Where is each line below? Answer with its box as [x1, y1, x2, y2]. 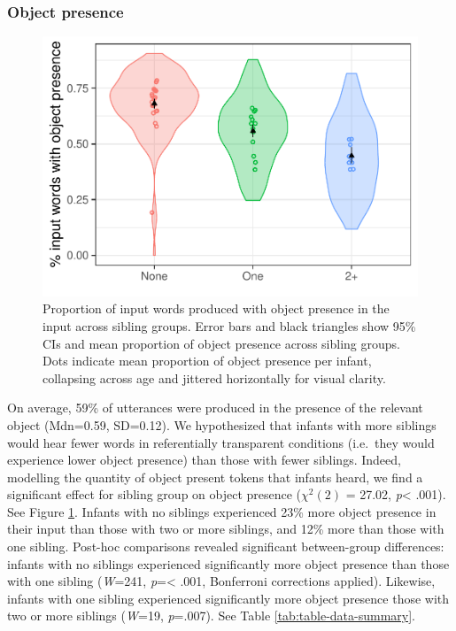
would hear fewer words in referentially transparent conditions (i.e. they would [7, 433, 435, 451]
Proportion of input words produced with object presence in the [43, 299, 390, 318]
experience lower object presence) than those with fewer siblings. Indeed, [7, 450, 401, 469]
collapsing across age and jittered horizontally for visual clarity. [43, 368, 386, 387]
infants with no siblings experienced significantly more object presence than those [7, 554, 450, 573]
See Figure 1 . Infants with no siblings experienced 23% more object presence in [7, 502, 437, 520]
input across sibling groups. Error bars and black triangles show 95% [43, 316, 416, 335]
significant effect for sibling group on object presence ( [7, 485, 302, 504]
